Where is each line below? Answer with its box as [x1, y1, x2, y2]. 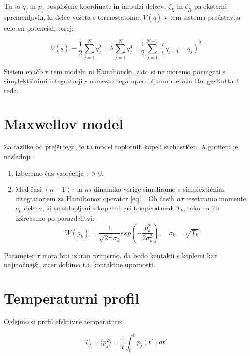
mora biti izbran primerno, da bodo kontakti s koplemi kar [42, 250, 217, 260]
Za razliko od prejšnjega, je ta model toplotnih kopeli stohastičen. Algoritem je [4, 142, 238, 152]
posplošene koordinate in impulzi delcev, [46, 1, 166, 11]
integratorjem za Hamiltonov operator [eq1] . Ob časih [15, 193, 174, 203]
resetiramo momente [186, 193, 246, 203]
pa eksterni [194, 1, 227, 11]
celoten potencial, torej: [4, 22, 74, 32]
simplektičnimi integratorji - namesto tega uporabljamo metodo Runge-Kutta [4, 76, 234, 86]
